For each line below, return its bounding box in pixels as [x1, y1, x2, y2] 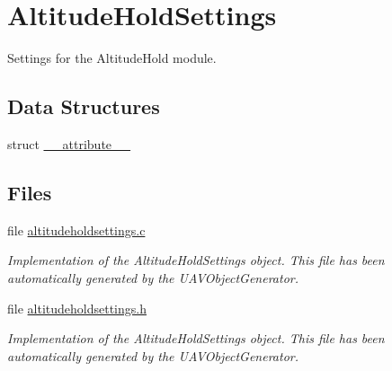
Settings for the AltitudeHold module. [7, 49, 217, 67]
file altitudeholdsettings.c [7, 220, 146, 239]
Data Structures [7, 93, 160, 120]
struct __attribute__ [7, 134, 131, 153]
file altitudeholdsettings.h [7, 298, 147, 317]
